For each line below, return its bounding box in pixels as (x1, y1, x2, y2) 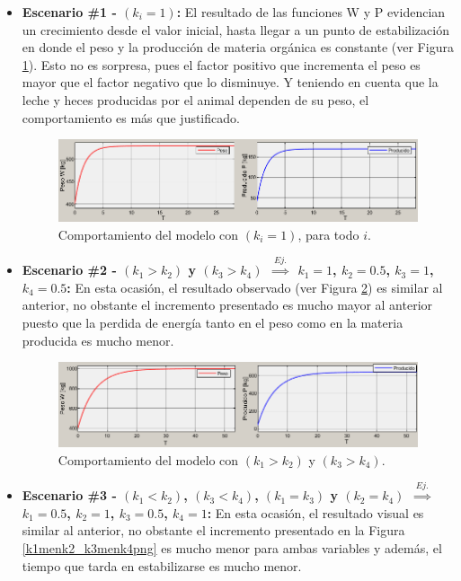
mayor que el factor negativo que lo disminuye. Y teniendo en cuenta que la (22, 73, 439, 92)
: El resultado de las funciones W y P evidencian (176, 3, 446, 21)
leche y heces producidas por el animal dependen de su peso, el (22, 90, 369, 109)
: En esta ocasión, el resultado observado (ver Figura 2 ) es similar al (66, 277, 443, 296)
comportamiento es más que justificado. (22, 108, 240, 127)
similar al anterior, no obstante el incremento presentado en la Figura (22, 521, 405, 540)
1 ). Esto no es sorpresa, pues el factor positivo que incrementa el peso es (22, 55, 421, 74)
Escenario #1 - (22, 3, 117, 21)
